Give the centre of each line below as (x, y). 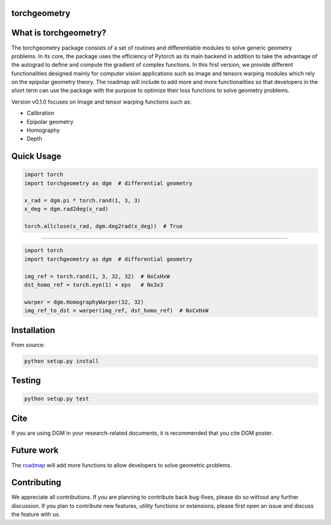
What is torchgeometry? (59, 33)
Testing (26, 380)
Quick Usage (36, 156)
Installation (33, 330)
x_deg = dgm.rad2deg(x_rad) (66, 209)
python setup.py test (57, 399)
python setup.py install (62, 361)
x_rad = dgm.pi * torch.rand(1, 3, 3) (82, 200)
